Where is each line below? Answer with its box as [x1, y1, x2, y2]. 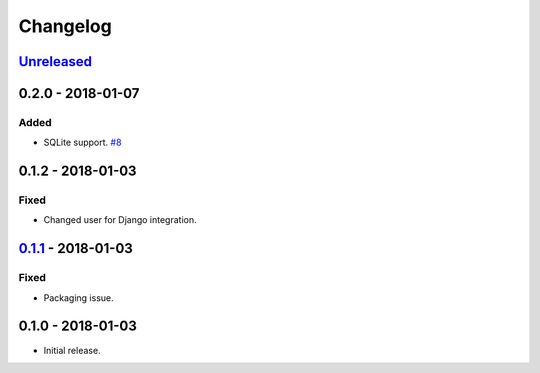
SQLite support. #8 [43, 136, 122, 149]
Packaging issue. [43, 291, 114, 304]
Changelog [18, 15, 112, 37]
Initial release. [43, 344, 101, 356]
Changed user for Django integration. [43, 214, 197, 226]
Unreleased [18, 53, 93, 70]
